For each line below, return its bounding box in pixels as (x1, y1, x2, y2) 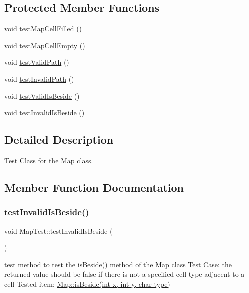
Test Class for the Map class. (4, 155, 93, 165)
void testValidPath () (4, 57, 69, 67)
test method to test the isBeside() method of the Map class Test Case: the (4, 259, 232, 269)
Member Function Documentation (4, 179, 184, 195)
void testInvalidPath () (4, 73, 74, 84)
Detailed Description (4, 132, 114, 147)
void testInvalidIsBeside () (4, 107, 85, 118)
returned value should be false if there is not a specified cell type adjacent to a (4, 269, 245, 279)
